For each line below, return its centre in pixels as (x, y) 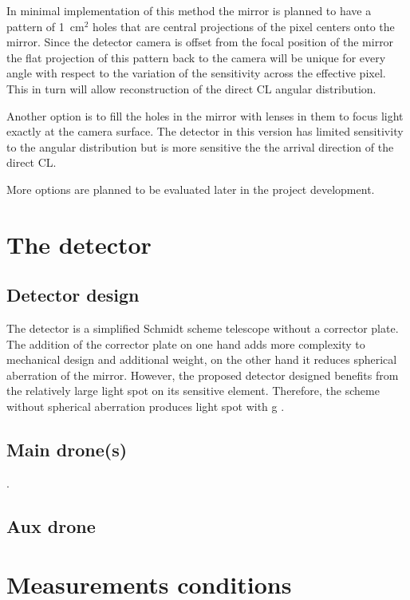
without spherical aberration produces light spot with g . (146, 407)
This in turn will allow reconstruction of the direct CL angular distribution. (191, 88)
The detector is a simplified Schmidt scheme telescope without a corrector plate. (203, 328)
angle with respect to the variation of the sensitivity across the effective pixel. (196, 73)
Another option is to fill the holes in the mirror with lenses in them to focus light (205, 115)
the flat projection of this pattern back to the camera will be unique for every (196, 57)
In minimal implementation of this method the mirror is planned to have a (189, 10)
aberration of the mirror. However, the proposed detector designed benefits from (203, 375)
